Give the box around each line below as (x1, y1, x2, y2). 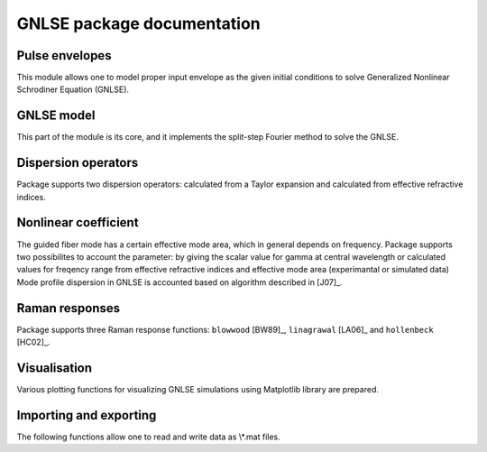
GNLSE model (16, 108, 96, 124)
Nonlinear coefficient (16, 215, 139, 230)
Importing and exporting (16, 407, 157, 423)
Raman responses (16, 300, 121, 316)
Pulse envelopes (16, 48, 112, 63)
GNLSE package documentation (16, 14, 261, 33)
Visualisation (16, 360, 93, 375)
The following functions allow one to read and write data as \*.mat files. (16, 431, 281, 442)
